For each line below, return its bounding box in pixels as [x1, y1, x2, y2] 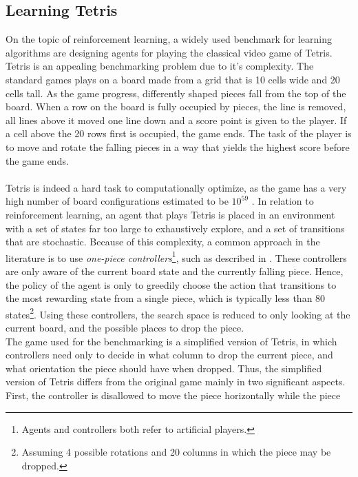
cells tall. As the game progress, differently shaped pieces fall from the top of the [6, 85, 346, 100]
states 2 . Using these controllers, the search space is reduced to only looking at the [6, 305, 350, 321]
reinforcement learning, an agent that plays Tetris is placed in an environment [6, 207, 335, 221]
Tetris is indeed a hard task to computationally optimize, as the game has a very [6, 180, 347, 194]
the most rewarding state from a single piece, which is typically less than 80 [6, 291, 326, 305]
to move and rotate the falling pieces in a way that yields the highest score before [6, 139, 350, 154]
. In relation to [251, 194, 314, 208]
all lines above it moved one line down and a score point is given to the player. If [6, 112, 347, 127]
